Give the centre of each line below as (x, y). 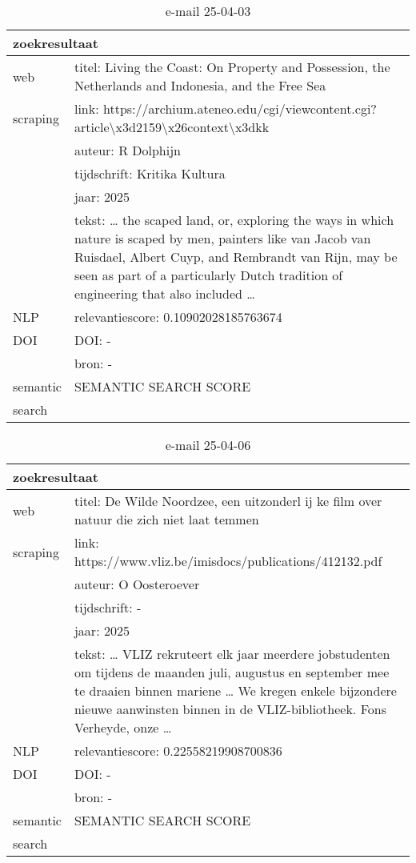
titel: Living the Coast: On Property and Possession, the (232, 67)
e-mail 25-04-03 (208, 11)
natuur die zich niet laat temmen (166, 519)
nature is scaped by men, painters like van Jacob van (222, 238)
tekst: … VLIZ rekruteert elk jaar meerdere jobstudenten (232, 654)
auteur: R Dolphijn (127, 150)
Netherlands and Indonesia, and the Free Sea (200, 85)
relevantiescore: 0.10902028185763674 (178, 317)
